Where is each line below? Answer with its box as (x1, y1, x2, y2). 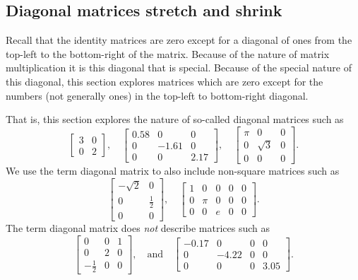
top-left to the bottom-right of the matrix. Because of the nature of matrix (6, 46, 330, 61)
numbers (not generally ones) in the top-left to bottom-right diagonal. (6, 88, 309, 103)
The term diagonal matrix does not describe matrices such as (6, 221, 270, 235)
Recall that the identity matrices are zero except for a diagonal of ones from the (6, 33, 352, 47)
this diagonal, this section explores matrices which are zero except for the (6, 74, 323, 88)
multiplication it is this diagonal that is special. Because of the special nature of (6, 60, 352, 75)
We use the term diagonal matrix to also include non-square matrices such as (6, 163, 340, 178)
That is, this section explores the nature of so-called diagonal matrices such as (6, 112, 344, 127)
